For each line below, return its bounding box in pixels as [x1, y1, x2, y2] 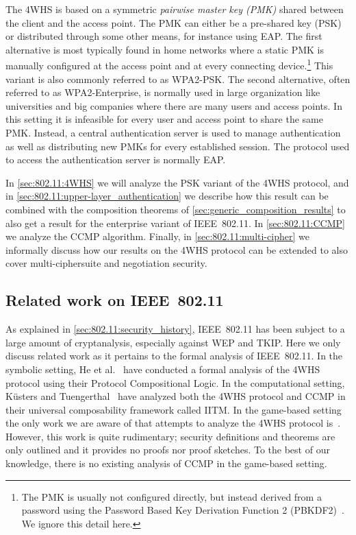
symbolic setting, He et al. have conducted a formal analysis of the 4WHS [5, 361, 320, 376]
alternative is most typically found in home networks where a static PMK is [5, 42, 325, 56]
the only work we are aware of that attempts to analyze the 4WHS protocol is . [5, 416, 341, 430]
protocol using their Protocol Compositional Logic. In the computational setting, [5, 375, 345, 390]
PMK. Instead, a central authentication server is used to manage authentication [5, 126, 341, 139]
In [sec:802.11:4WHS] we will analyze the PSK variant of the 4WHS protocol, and [5, 175, 349, 189]
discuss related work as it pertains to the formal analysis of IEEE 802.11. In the [5, 348, 343, 363]
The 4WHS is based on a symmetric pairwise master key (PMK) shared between [5, 2, 344, 16]
